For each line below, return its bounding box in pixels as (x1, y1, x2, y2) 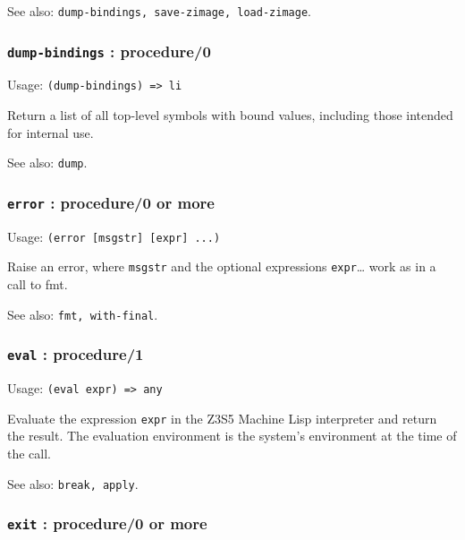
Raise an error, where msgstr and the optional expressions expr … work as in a (7, 257, 436, 276)
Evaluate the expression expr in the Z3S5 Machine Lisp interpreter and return (7, 408, 437, 427)
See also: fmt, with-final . (7, 304, 158, 323)
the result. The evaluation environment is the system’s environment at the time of (7, 426, 457, 445)
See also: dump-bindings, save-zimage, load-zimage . (7, 2, 311, 20)
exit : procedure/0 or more (7, 512, 207, 535)
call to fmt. (7, 275, 68, 294)
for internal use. (7, 123, 94, 141)
